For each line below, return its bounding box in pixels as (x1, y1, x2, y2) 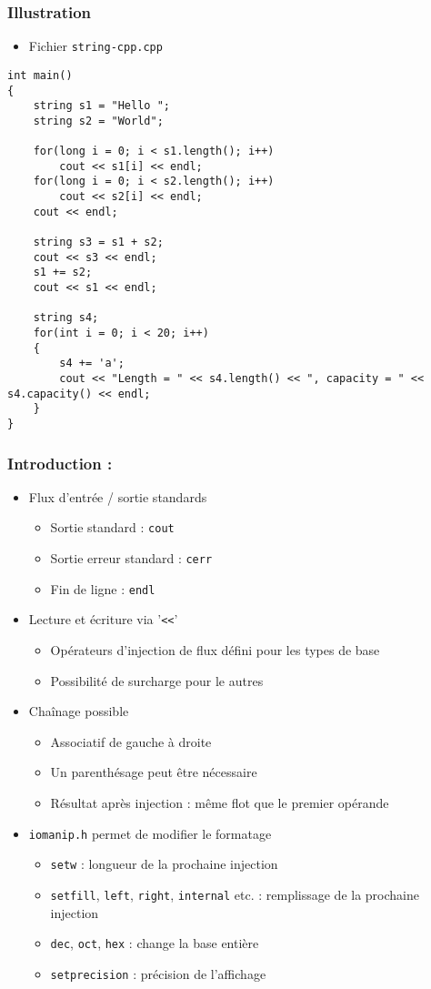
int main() (7, 68, 73, 82)
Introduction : (7, 451, 113, 474)
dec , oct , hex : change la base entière (50, 933, 259, 953)
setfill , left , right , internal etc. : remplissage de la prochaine (50, 884, 419, 903)
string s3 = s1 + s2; (33, 236, 164, 249)
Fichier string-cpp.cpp (28, 36, 163, 56)
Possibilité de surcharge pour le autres (50, 671, 264, 690)
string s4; (33, 311, 99, 325)
